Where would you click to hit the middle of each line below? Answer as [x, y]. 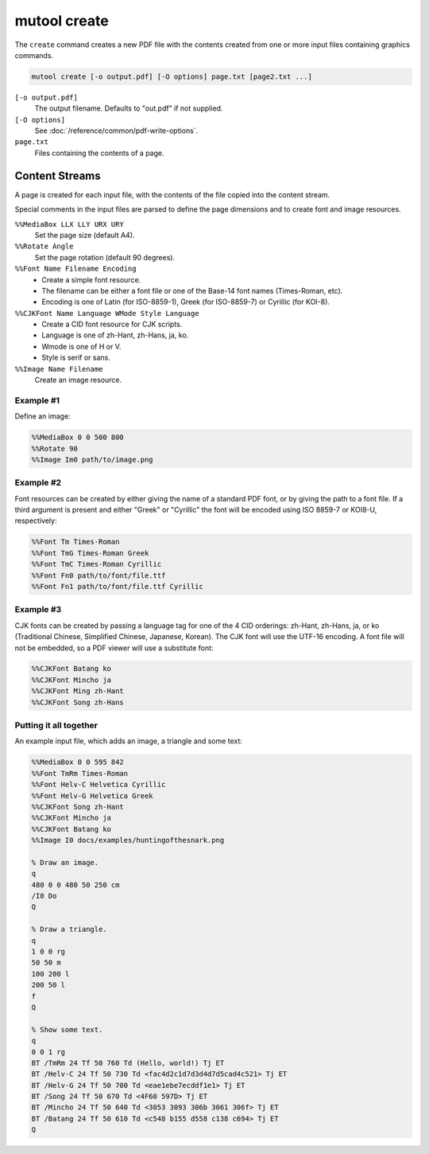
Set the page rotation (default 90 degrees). [104, 257]
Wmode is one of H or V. [81, 346]
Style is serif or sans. [76, 357]
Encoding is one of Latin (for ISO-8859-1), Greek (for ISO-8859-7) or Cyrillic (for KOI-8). [186, 302]
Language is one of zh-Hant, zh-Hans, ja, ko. [115, 335]
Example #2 [38, 483]
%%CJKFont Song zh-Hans [78, 702]
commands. [34, 55]
